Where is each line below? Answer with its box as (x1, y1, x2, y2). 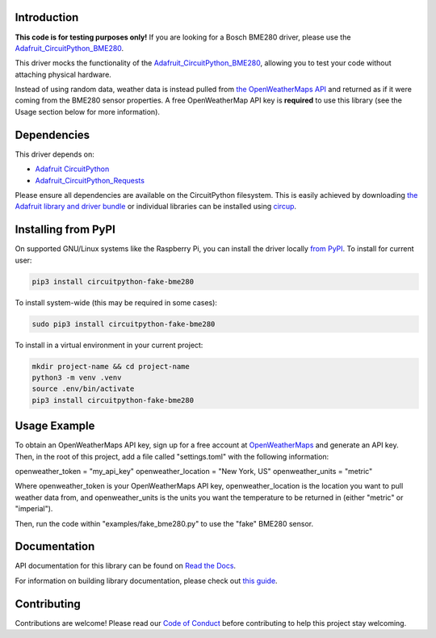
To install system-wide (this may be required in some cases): (15, 297, 218, 307)
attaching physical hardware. (15, 69, 112, 79)
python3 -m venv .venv (31, 372, 122, 382)
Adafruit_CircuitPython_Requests (35, 175, 145, 185)
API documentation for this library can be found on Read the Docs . (15, 561, 237, 571)
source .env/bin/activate (31, 384, 135, 393)
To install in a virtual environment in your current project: (15, 340, 203, 350)
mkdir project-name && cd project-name (31, 362, 190, 371)
